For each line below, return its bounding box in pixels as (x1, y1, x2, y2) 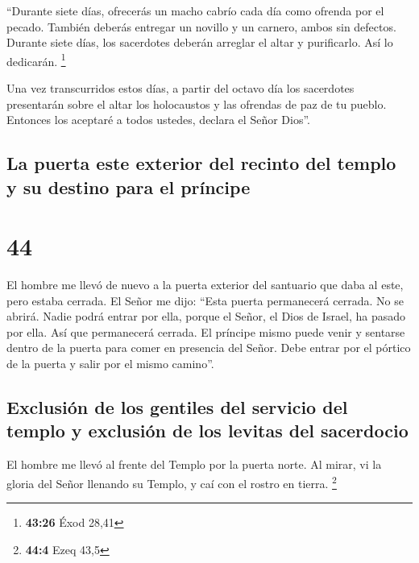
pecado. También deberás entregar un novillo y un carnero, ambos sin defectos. (6, 18, 396, 35)
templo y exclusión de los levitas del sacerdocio (6, 418, 409, 443)
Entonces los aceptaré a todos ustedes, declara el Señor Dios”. (6, 111, 310, 128)
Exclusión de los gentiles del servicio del (6, 395, 348, 420)
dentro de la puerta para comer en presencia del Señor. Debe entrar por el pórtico (6, 339, 411, 356)
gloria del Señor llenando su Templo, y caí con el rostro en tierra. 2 (6, 472, 337, 491)
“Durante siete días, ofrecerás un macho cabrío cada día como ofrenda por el (6, 2, 384, 19)
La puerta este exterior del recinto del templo (6, 151, 396, 176)
